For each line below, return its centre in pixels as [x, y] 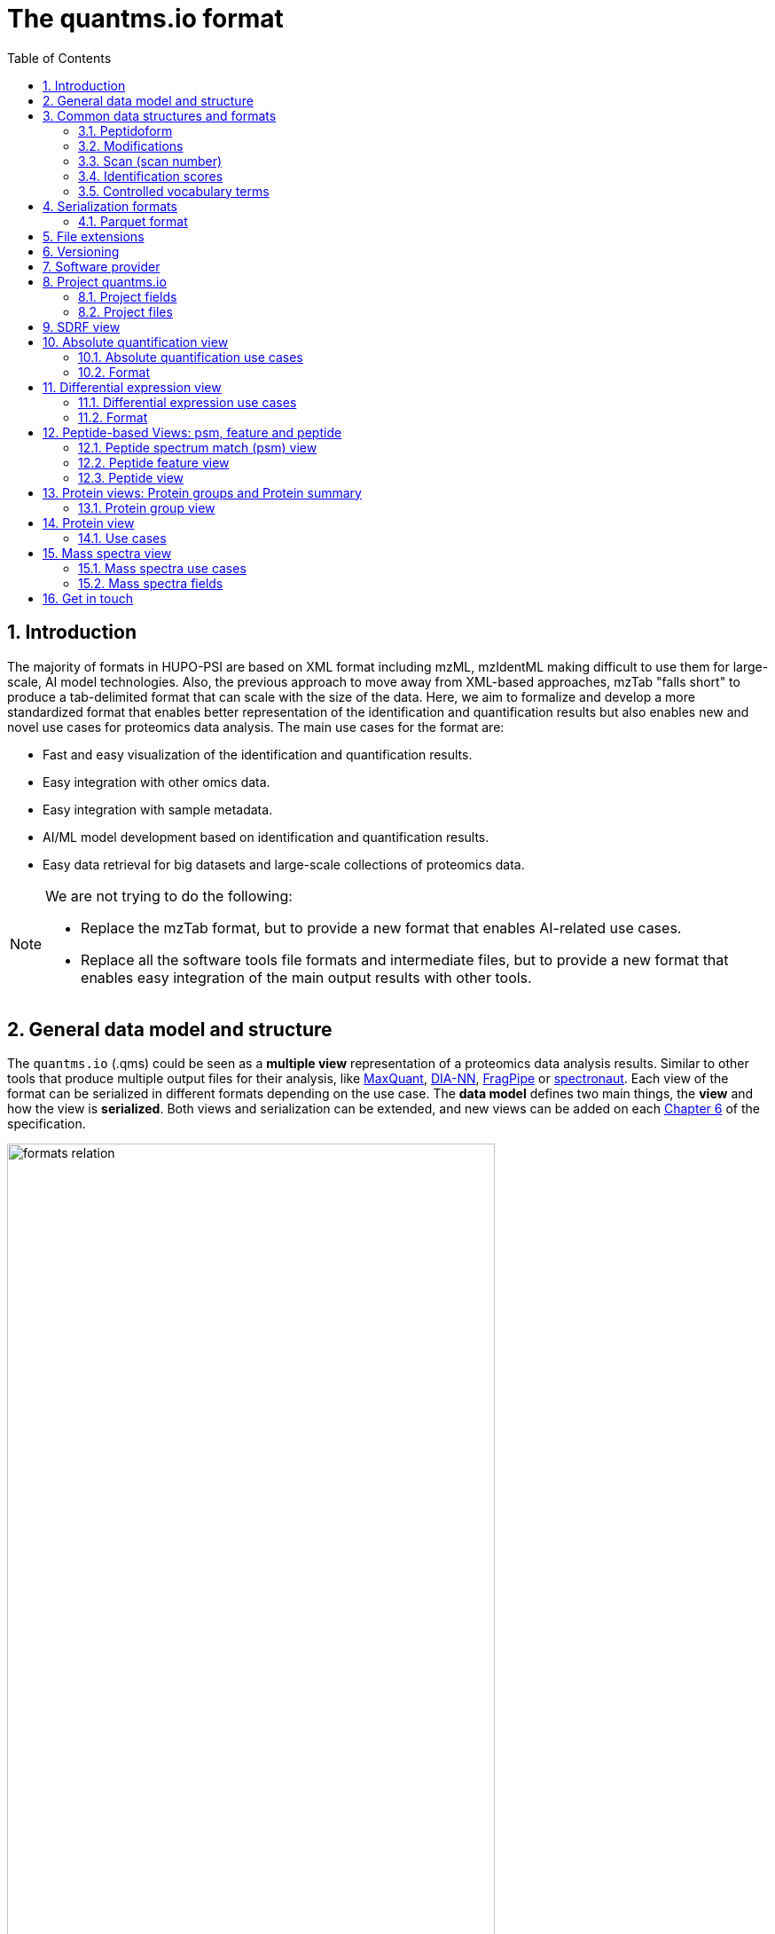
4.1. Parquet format [133, 221]
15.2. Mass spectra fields [151, 583]
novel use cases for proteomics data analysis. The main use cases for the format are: [256, 727]
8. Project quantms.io [105, 281]
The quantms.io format [145, 19]
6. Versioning [81, 251]
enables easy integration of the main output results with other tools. [306, 977]
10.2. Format [114, 372]
